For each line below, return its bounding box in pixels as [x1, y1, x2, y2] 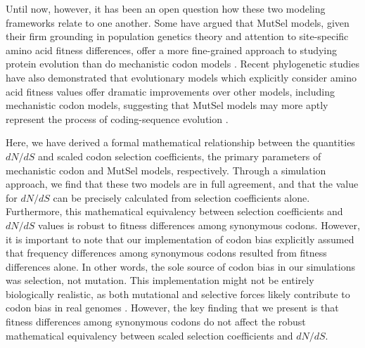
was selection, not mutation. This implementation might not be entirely [6, 273, 314, 288]
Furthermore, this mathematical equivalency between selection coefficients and [6, 204, 343, 219]
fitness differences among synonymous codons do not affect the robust [6, 314, 306, 329]
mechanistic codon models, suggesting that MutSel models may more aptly [6, 98, 328, 112]
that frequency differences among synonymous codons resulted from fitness [6, 245, 327, 260]
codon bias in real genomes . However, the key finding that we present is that [6, 300, 339, 315]
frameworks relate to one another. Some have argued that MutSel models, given [6, 15, 350, 30]
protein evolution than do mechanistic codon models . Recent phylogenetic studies [6, 56, 359, 71]
